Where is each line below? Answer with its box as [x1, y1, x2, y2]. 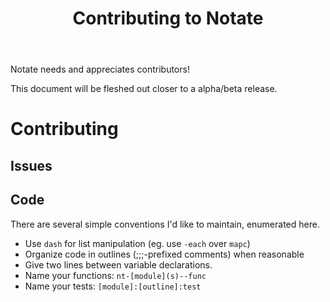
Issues [10, 157, 53, 174]
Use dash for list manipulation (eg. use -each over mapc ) [24, 237, 251, 249]
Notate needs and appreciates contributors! [10, 63, 190, 76]
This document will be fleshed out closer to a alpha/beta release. [10, 83, 278, 95]
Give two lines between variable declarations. [24, 258, 213, 271]
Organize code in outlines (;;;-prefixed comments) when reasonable [24, 248, 305, 260]
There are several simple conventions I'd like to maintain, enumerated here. [10, 218, 320, 230]
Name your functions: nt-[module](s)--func [24, 269, 207, 281]
